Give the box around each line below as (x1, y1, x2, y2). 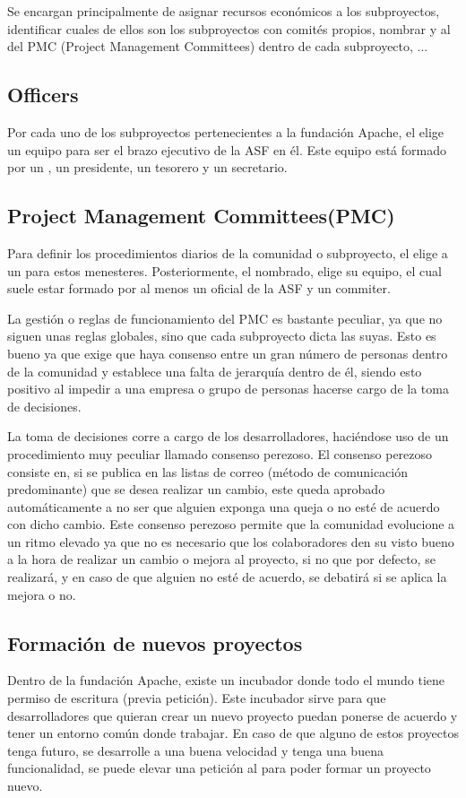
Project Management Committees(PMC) (7, 202, 395, 230)
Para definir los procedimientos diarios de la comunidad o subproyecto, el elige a (7, 243, 448, 262)
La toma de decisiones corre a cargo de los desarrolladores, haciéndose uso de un (7, 427, 449, 446)
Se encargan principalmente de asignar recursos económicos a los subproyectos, (7, 2, 440, 20)
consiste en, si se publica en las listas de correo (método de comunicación (7, 462, 408, 481)
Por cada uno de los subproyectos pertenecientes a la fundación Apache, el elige (7, 122, 444, 141)
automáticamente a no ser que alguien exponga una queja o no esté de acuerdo (7, 497, 440, 516)
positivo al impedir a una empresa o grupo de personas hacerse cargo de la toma (7, 379, 449, 398)
